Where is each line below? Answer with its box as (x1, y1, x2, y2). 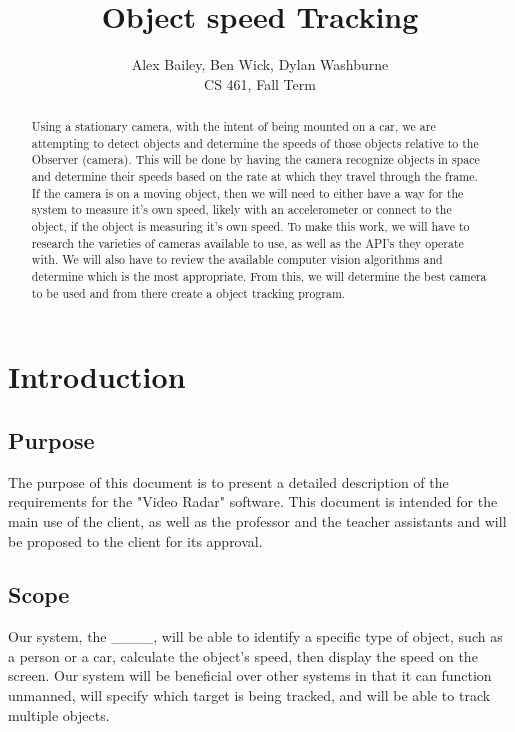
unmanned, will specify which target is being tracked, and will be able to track (8, 685, 491, 706)
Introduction (8, 356, 186, 397)
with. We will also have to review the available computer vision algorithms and (31, 251, 443, 268)
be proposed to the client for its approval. (8, 530, 263, 551)
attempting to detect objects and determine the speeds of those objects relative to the (31, 134, 479, 151)
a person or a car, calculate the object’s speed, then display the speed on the (8, 645, 478, 666)
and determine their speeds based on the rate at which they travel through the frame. (31, 168, 478, 185)
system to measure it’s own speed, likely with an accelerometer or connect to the (31, 201, 452, 218)
